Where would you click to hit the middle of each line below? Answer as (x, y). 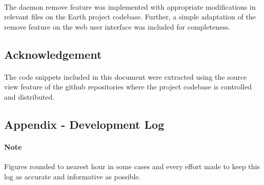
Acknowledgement (53, 54)
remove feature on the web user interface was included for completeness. (117, 26)
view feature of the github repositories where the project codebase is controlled (128, 87)
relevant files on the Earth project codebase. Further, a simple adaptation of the (130, 17)
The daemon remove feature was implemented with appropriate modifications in (130, 6)
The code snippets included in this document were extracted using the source (126, 76)
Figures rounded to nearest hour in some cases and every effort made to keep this (132, 166)
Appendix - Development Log (84, 124)
